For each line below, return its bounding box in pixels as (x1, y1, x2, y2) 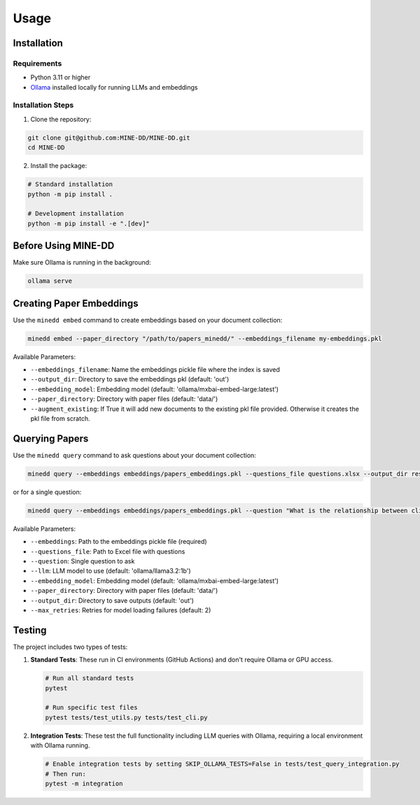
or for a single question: (13, 487, 82, 496)
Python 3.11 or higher (30, 73, 91, 82)
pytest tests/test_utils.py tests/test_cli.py (45, 713, 208, 721)
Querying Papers (13, 433, 89, 444)
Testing (13, 624, 47, 636)
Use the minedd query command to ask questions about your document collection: (13, 451, 257, 459)
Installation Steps (13, 100, 74, 110)
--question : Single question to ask (30, 557, 135, 566)
